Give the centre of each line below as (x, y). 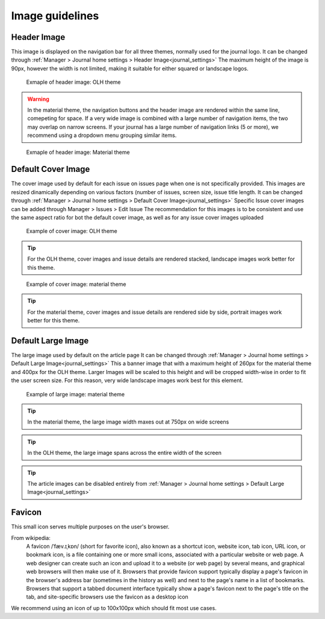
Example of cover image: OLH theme (72, 231)
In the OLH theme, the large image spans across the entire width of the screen (125, 453)
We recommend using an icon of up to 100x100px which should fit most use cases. (114, 608)
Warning (38, 99)
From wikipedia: (31, 538)
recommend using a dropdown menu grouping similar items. (102, 135)
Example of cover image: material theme (76, 284)
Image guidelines (55, 16)
